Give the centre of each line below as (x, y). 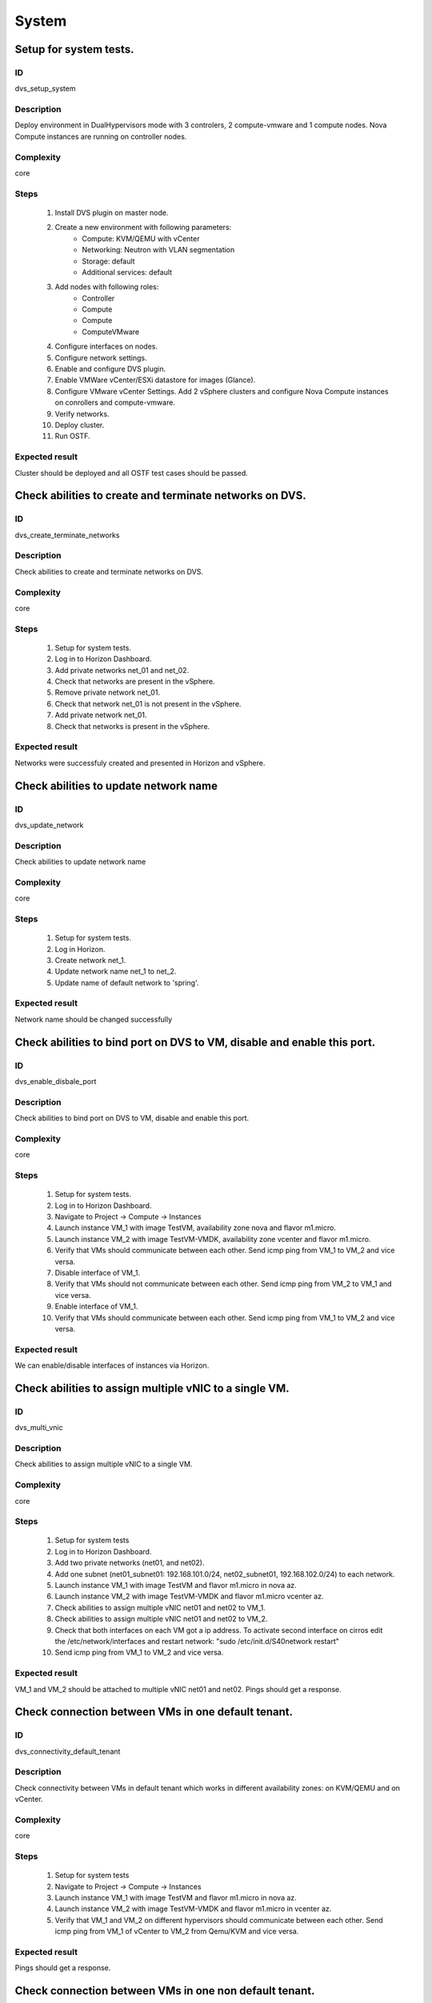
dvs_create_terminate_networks (67, 535)
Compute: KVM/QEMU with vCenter (141, 238)
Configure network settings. (101, 357)
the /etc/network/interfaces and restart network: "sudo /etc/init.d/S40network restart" (197, 1641)
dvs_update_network (49, 824)
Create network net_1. (90, 960)
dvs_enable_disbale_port (56, 1082)
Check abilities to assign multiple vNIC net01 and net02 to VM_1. (160, 1607)
